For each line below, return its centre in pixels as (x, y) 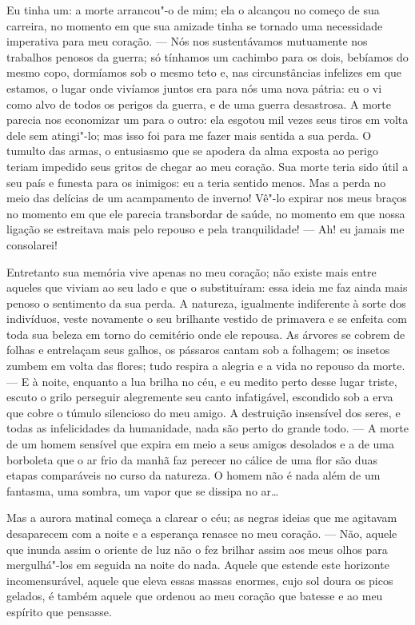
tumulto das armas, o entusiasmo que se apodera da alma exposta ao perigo (192, 151)
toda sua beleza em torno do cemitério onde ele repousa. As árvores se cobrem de (206, 334)
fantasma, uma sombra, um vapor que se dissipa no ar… (143, 490)
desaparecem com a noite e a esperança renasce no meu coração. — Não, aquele (202, 533)
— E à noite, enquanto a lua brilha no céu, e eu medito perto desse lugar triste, (202, 381)
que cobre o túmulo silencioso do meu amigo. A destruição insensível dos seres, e (204, 412)
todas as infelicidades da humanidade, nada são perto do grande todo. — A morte (207, 428)
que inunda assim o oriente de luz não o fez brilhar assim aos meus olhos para (197, 549)
